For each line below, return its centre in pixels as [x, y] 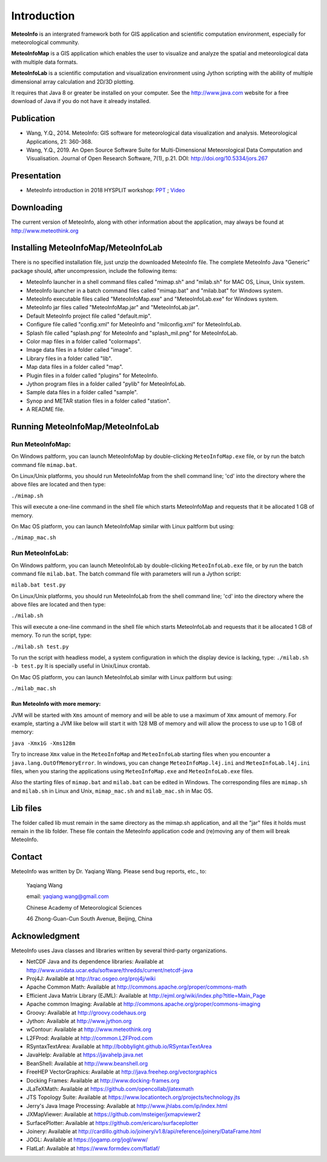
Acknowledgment [45, 936]
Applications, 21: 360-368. [59, 141]
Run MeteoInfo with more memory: [56, 704]
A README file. [45, 409]
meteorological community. [45, 42]
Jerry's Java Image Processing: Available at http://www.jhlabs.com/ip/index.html [127, 1106]
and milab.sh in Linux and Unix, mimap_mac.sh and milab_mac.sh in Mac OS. [112, 791]
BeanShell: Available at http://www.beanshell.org [87, 1063]
